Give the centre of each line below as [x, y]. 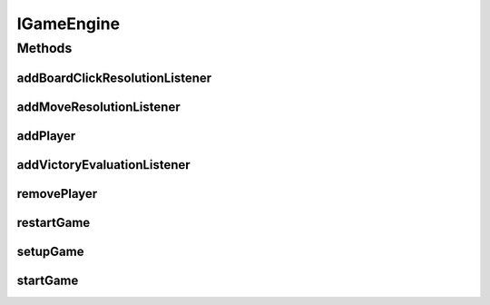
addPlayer [46, 136]
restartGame [54, 222]
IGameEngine [69, 24]
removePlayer [57, 194]
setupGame [50, 251]
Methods [44, 48]
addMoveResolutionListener [98, 107]
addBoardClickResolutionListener [114, 78]
